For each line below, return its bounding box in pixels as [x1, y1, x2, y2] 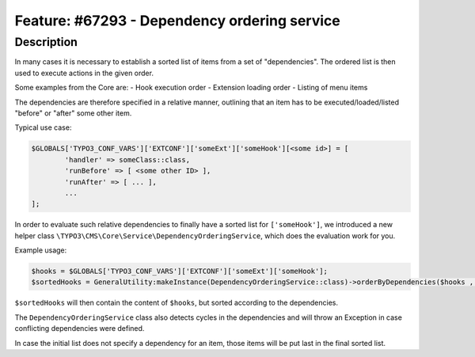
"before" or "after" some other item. [14, 108, 132, 118]
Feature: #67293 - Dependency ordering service [14, 12, 340, 29]
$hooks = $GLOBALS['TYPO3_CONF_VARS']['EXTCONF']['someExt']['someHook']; [31, 267, 329, 276]
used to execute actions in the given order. [14, 68, 154, 78]
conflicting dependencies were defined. [14, 324, 145, 333]
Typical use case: [14, 123, 72, 132]
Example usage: [14, 245, 67, 255]
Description [14, 35, 78, 49]
